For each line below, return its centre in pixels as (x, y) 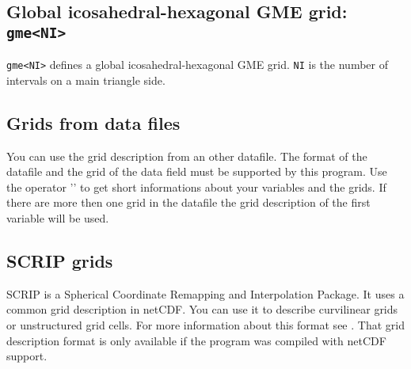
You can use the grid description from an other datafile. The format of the (187, 156)
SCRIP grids (60, 260)
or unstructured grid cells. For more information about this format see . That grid (205, 324)
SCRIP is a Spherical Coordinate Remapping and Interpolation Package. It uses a (205, 293)
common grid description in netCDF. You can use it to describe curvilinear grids (202, 309)
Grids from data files (93, 122)
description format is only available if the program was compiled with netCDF (196, 340)
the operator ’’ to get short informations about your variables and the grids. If (196, 186)
